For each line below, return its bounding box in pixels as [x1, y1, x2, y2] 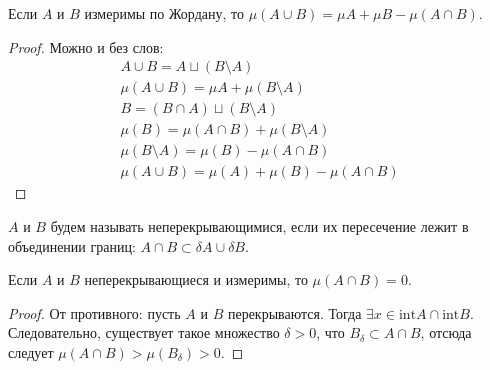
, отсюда [420, 322, 472, 343]
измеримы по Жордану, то [84, 3, 244, 23]
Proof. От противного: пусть [8, 302, 181, 323]
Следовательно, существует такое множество [8, 322, 280, 343]
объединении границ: [8, 235, 136, 256]
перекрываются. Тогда [227, 302, 362, 323]
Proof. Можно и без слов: [8, 36, 164, 57]
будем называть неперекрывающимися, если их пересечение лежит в [50, 215, 469, 236]
